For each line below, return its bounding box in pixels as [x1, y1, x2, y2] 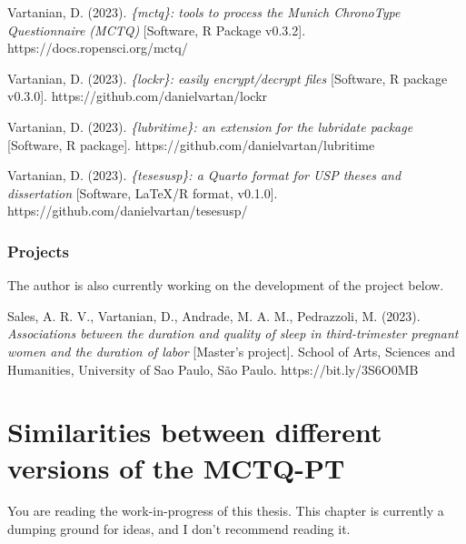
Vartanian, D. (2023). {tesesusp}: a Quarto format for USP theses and [7, 166, 402, 185]
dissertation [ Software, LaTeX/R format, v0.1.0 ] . [7, 183, 278, 202]
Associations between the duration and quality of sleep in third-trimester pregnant [7, 324, 459, 343]
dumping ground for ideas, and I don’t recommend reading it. [7, 519, 351, 539]
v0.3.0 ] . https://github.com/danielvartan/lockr [7, 86, 268, 106]
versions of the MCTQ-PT [7, 448, 345, 486]
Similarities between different [7, 413, 382, 450]
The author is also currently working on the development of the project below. [7, 276, 444, 295]
